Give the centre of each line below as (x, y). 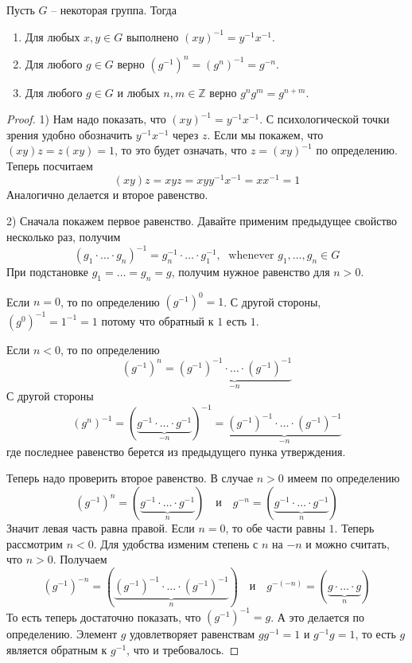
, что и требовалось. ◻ (183, 649)
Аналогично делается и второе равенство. (107, 194)
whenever (251, 256)
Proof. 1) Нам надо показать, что (86, 119)
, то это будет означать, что (181, 150)
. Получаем (80, 559)
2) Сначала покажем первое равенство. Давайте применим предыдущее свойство (202, 221)
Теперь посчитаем (50, 166)
